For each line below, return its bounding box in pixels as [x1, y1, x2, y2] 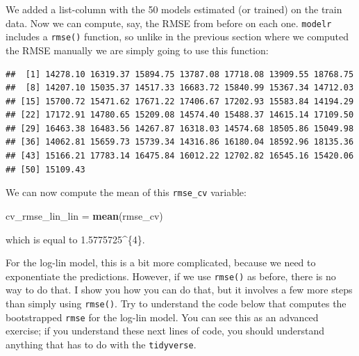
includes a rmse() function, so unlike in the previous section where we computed [6, 29, 349, 44]
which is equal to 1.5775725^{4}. [6, 232, 145, 246]
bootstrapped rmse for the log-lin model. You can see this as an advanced [6, 309, 319, 324]
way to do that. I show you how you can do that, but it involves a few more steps [6, 282, 353, 297]
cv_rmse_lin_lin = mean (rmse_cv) [6, 208, 163, 222]
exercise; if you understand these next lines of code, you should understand [6, 323, 325, 338]
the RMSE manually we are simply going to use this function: [6, 42, 269, 57]
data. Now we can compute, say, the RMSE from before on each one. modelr [6, 15, 332, 30]
